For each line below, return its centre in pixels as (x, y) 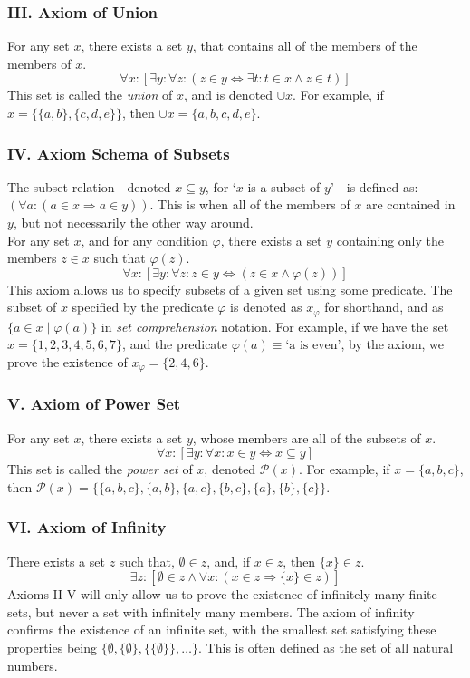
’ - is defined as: (374, 186)
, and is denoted (229, 95)
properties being (52, 648)
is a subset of (284, 186)
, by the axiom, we (393, 344)
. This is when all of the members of (250, 204)
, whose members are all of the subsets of (307, 437)
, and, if (229, 561)
